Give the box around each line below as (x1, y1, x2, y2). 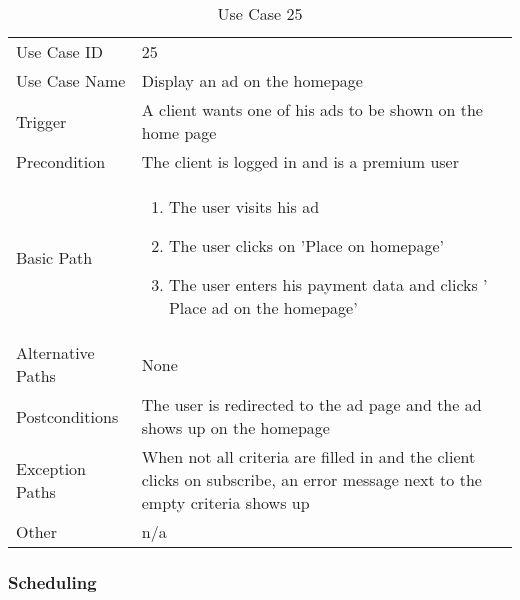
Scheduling (8, 569, 97, 594)
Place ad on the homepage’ (168, 296, 358, 319)
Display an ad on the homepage (141, 69, 363, 92)
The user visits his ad (168, 195, 320, 218)
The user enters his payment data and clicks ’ (168, 273, 488, 296)
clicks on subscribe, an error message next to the (141, 468, 482, 491)
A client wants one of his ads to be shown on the (141, 98, 483, 121)
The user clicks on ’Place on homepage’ (168, 234, 445, 257)
